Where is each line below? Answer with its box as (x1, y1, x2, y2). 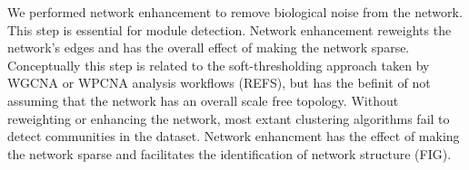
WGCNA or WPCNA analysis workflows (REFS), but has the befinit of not (7, 73, 431, 92)
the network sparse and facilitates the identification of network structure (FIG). (7, 144, 452, 163)
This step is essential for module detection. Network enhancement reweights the (7, 20, 452, 39)
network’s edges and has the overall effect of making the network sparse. (7, 38, 410, 57)
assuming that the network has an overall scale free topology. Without (7, 90, 399, 109)
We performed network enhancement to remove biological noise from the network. (7, 3, 463, 21)
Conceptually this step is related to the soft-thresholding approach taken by (7, 55, 430, 74)
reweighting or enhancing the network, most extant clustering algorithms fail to (7, 109, 450, 127)
